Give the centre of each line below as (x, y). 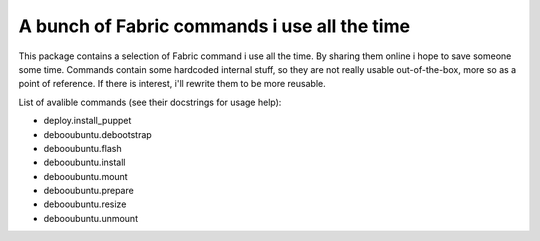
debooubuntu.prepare (88, 191)
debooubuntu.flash (82, 148)
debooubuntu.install (84, 162)
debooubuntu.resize (85, 204)
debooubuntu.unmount (91, 218)
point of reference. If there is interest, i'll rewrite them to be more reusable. (172, 84)
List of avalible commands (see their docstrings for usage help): (150, 102)
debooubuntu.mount (86, 176)
